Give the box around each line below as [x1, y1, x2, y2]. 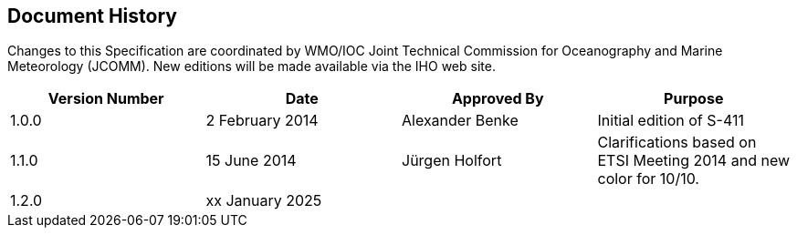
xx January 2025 [205, 191, 322, 210]
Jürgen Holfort [402, 151, 502, 170]
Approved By [451, 89, 544, 108]
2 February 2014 [205, 111, 319, 130]
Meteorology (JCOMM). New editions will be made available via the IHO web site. [7, 58, 496, 75]
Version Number [47, 89, 164, 108]
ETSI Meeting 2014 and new [597, 151, 791, 170]
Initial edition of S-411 [597, 111, 744, 130]
